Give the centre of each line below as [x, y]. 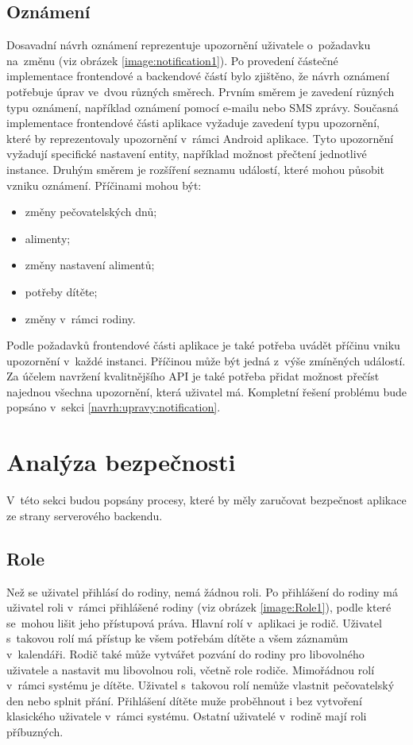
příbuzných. [35, 731]
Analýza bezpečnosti [121, 462]
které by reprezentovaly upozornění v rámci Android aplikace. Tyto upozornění [200, 138]
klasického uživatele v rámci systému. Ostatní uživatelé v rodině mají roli [187, 716]
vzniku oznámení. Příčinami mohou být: [104, 185]
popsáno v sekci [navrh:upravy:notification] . [114, 407]
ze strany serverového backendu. [85, 515]
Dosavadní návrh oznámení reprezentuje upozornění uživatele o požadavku [189, 45]
